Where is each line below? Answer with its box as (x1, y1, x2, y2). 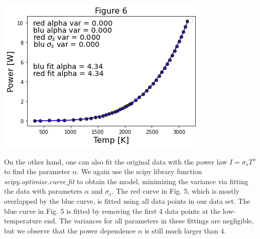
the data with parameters (4, 186, 82, 196)
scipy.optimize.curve (4, 176, 66, 186)
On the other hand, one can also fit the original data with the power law (4, 156, 227, 167)
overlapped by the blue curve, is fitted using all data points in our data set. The (4, 195, 250, 206)
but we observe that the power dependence (4, 225, 136, 235)
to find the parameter (4, 166, 70, 177)
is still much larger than (145, 225, 218, 235)
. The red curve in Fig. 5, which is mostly (111, 186, 239, 196)
